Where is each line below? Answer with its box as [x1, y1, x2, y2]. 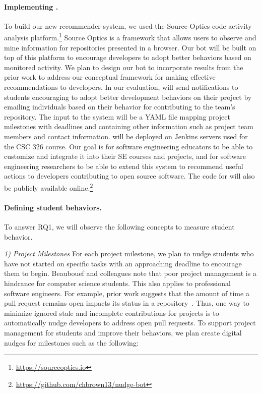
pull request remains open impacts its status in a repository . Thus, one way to [4, 298, 249, 308]
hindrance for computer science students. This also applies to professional [4, 277, 231, 288]
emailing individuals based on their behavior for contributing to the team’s [4, 101, 235, 112]
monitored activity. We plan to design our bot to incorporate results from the [4, 62, 243, 72]
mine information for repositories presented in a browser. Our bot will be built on [4, 42, 256, 52]
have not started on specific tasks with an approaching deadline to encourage [4, 258, 242, 268]
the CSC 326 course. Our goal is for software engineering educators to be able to [4, 141, 253, 151]
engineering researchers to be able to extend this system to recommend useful [4, 160, 243, 171]
